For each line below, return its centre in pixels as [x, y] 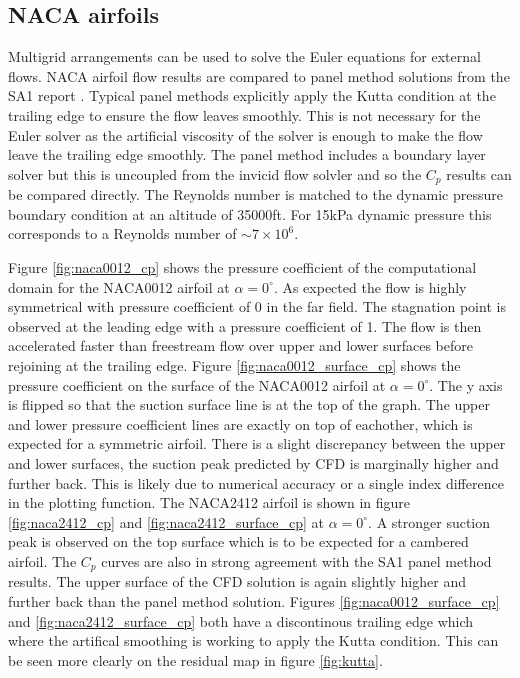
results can [479, 173]
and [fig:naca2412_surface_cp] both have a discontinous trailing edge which [241, 620]
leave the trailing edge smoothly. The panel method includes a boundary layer [247, 154]
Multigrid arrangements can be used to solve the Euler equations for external [244, 56]
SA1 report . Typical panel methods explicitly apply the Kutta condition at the [252, 95]
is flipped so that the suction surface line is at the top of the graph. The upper [249, 404]
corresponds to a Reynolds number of [122, 233]
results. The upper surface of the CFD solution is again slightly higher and [237, 581]
